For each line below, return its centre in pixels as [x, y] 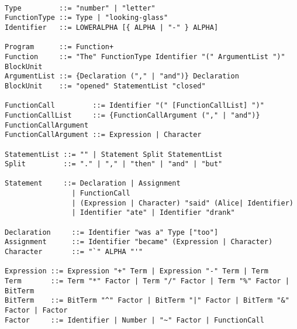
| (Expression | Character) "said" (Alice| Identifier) [182, 203]
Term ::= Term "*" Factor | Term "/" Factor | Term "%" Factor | [147, 281]
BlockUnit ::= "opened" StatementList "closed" [105, 86]
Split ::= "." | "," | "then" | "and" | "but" [114, 164]
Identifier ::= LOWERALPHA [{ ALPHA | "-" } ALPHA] [112, 27]
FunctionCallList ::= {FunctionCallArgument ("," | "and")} [132, 115]
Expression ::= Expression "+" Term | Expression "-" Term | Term [137, 271]
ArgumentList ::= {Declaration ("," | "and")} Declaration [122, 76]
